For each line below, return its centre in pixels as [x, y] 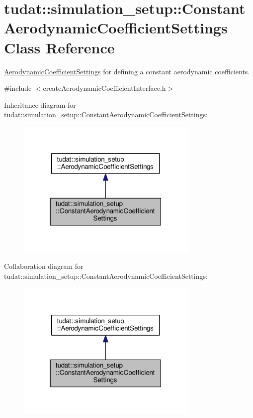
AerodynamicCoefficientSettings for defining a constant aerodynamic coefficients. [127, 71]
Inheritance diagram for [40, 104]
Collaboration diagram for [44, 266]
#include [18, 88]
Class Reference [59, 47]
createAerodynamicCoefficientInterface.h [104, 88]
